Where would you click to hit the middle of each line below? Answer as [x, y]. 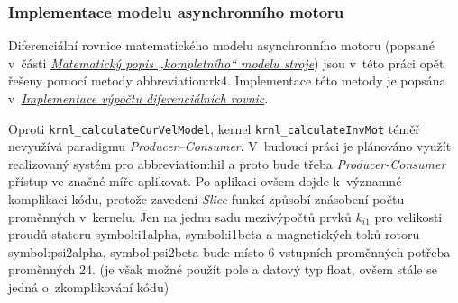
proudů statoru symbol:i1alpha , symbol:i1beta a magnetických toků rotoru [214, 234]
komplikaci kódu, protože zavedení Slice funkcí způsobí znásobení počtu [206, 199]
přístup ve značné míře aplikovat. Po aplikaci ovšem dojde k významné [205, 181]
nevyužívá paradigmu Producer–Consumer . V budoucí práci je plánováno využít [230, 146]
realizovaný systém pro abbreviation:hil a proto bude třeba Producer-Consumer [227, 163]
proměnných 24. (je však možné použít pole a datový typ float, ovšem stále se [223, 269]
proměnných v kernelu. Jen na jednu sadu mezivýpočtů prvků [180, 216]
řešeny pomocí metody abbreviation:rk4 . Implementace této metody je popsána [227, 80]
